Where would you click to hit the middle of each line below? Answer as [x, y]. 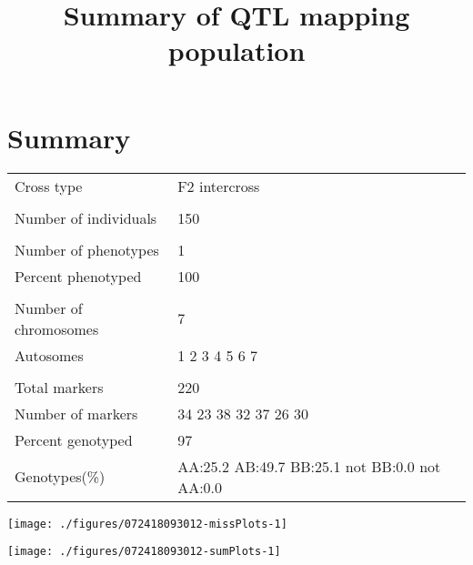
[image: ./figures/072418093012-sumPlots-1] [144, 552]
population [236, 50]
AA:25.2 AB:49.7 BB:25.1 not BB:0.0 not [309, 466]
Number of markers [76, 413]
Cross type [49, 186]
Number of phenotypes [87, 249]
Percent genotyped [74, 439]
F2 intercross [219, 186]
